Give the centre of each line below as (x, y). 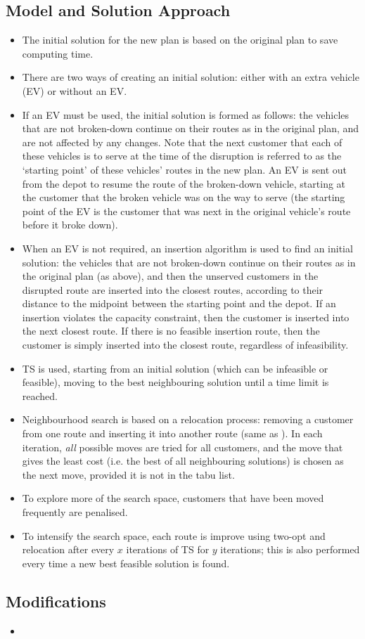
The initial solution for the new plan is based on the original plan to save (180, 40)
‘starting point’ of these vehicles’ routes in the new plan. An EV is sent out (184, 169)
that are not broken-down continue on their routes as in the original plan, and (191, 128)
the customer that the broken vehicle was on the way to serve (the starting (184, 197)
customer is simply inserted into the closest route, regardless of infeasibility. (185, 345)
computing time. (58, 53)
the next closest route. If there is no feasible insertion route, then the (171, 331)
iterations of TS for (168, 549)
